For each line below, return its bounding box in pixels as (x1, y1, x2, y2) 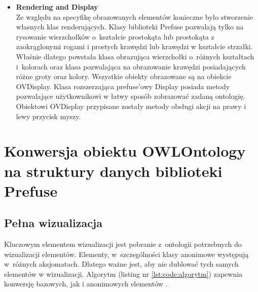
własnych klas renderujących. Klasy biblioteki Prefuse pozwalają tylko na (16, 21, 244, 32)
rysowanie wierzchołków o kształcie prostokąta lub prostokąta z (16, 31, 214, 42)
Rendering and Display (16, 2, 98, 12)
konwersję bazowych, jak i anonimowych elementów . (4, 278, 168, 289)
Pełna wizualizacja (4, 215, 102, 231)
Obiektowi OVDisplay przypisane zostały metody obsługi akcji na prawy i (16, 100, 246, 111)
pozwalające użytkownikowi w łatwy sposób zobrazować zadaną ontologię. (16, 91, 245, 101)
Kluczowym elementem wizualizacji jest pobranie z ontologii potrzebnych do (4, 239, 242, 249)
